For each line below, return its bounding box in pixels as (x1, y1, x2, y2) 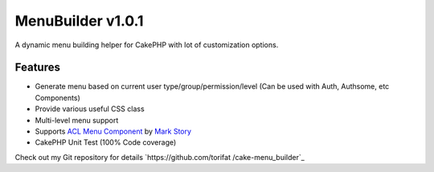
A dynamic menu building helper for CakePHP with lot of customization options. (14, 40, 279, 50)
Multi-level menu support (35, 115, 119, 125)
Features (14, 61, 60, 74)
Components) (35, 93, 80, 102)
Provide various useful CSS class (35, 104, 145, 114)
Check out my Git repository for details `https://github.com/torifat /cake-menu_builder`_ (14, 152, 305, 162)
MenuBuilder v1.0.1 (14, 12, 144, 30)
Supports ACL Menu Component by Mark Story (35, 126, 192, 136)
